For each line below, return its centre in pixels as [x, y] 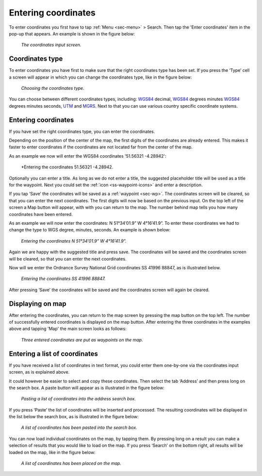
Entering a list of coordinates [53, 353]
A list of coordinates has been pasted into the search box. [79, 427]
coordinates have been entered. [41, 214]
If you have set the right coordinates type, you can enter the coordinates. [82, 131]
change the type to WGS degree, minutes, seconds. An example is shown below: [90, 230]
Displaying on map [38, 304]
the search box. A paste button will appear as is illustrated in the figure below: [87, 388]
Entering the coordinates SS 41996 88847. [63, 279]
